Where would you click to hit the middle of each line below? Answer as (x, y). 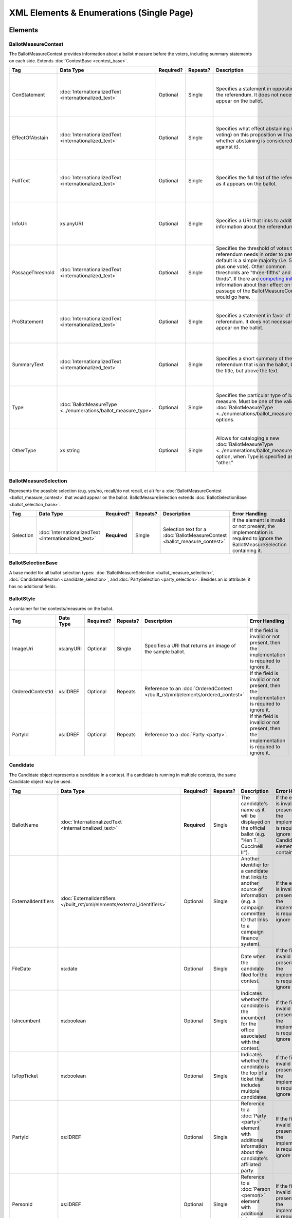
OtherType (24, 451)
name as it (253, 810)
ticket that (253, 1079)
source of (252, 889)
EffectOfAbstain (30, 138)
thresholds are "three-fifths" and (253, 273)
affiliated (251, 1164)
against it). (228, 147)
